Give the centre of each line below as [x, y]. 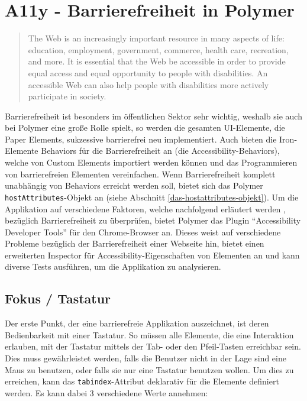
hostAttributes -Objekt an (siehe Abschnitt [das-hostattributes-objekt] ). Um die [152, 197]
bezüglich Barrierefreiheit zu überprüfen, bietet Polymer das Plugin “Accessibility [153, 220]
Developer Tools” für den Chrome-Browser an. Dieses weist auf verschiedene [143, 232]
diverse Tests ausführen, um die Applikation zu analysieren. [113, 266]
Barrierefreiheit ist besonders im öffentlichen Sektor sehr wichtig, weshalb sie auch [153, 116]
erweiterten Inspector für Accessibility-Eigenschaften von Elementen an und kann [152, 255]
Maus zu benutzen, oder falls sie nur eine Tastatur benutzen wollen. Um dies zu [149, 369]
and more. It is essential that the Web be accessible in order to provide [157, 61]
